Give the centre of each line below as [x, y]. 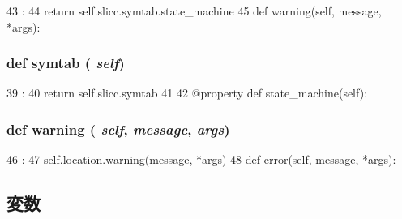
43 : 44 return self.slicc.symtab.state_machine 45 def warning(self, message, [194, 11]
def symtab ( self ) [66, 63]
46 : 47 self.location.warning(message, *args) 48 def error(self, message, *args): [201, 159]
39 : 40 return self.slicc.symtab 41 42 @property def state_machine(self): [187, 93]
